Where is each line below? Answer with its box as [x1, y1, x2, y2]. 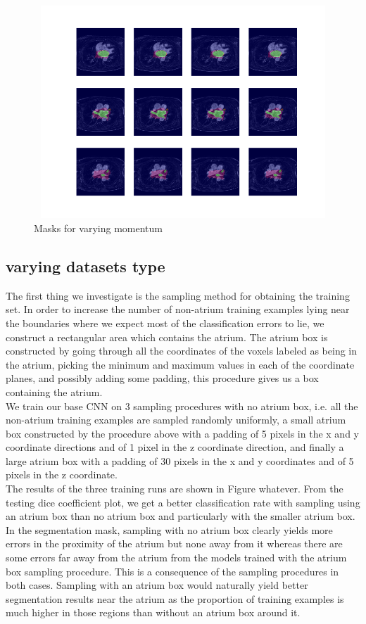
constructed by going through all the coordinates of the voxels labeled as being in [6, 343, 357, 358]
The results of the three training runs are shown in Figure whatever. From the [6, 481, 343, 496]
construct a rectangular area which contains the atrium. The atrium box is [6, 329, 328, 344]
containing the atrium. [6, 384, 103, 399]
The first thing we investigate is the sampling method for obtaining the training [6, 288, 350, 303]
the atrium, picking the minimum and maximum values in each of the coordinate [6, 357, 355, 371]
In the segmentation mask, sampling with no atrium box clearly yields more [6, 522, 333, 537]
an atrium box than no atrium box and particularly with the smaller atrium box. [6, 509, 355, 523]
